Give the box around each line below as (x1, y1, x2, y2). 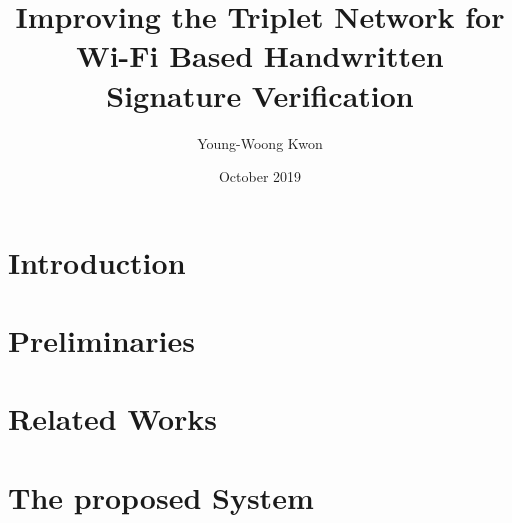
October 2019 (218, 166, 302, 187)
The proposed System (8, 476, 314, 517)
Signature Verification (106, 74, 414, 115)
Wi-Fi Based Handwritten (76, 35, 444, 76)
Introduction (8, 241, 186, 282)
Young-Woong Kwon (197, 132, 323, 153)
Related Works (8, 398, 218, 439)
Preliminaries (8, 320, 195, 361)
